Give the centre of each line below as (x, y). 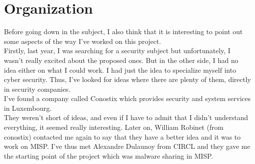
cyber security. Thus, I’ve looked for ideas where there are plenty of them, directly (127, 79)
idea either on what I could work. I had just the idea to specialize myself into (120, 70)
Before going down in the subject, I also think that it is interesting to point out (123, 31)
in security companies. (37, 89)
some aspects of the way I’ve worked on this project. (83, 41)
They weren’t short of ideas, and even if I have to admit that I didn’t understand (126, 117)
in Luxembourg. (28, 108)
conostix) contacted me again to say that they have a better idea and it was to (122, 136)
